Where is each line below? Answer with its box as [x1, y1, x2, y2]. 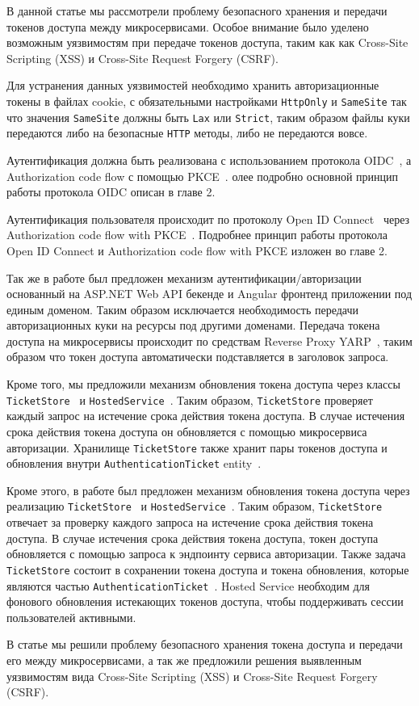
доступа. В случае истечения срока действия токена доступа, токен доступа [6, 529, 379, 546]
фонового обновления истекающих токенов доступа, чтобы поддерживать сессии [6, 593, 404, 610]
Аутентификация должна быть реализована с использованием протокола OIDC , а [6, 151, 412, 168]
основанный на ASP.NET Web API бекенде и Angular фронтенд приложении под [6, 285, 413, 302]
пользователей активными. [6, 608, 136, 625]
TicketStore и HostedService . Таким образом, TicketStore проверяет [6, 391, 373, 408]
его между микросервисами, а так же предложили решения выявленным [6, 651, 362, 668]
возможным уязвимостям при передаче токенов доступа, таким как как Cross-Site [6, 34, 409, 51]
